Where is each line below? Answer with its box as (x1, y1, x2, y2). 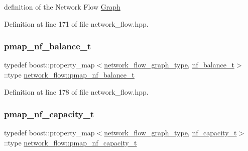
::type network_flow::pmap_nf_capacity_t (4, 137, 137, 147)
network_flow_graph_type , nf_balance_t (104, 59, 234, 70)
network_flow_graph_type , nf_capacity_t (104, 127, 237, 138)
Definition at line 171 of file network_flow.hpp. (4, 18, 149, 29)
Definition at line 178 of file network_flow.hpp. (4, 86, 149, 97)
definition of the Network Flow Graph (4, 2, 120, 12)
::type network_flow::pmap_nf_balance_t (4, 69, 135, 80)
